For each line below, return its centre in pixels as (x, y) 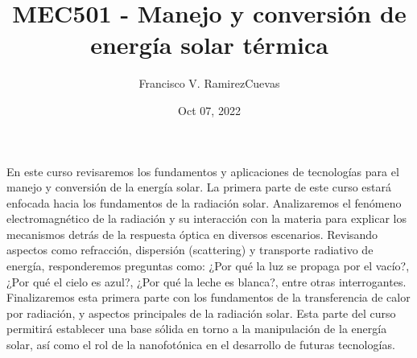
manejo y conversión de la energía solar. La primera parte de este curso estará (199, 187)
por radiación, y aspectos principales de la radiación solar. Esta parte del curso (201, 313)
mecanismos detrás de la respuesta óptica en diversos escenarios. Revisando (192, 234)
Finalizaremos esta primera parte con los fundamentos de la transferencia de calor (208, 297)
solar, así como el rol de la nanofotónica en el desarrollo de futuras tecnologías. (201, 345)
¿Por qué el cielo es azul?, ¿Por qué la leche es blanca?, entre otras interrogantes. (206, 281)
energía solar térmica (209, 45)
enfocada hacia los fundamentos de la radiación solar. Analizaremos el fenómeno (204, 202)
